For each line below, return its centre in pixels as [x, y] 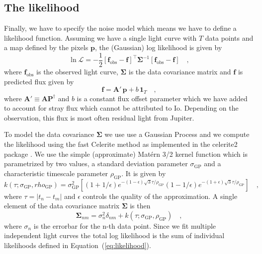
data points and [229, 37]
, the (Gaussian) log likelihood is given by [158, 47]
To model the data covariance [49, 134]
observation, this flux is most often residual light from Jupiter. [99, 117]
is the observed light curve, [77, 72]
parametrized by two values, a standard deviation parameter [96, 163]
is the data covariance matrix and [180, 72]
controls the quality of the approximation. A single [160, 196]
